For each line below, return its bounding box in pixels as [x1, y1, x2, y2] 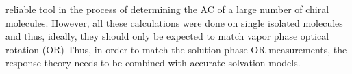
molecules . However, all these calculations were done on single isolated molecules [5, 15, 343, 29]
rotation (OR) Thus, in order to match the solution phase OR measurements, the [5, 42, 347, 56]
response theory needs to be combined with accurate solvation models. [5, 56, 301, 70]
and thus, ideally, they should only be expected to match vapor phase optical [5, 29, 329, 43]
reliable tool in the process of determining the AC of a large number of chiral [5, 2, 329, 16]
